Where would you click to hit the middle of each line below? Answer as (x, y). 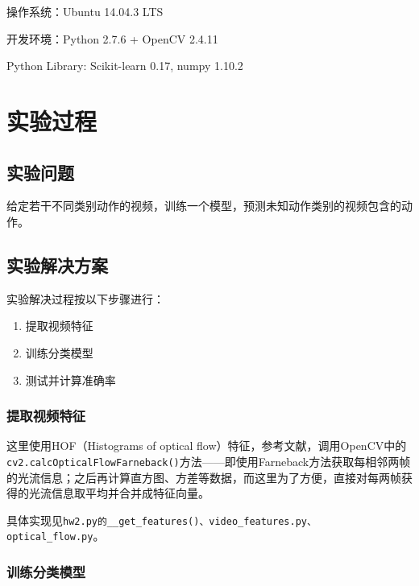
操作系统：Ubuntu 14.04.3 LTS (85, 11)
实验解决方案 (57, 264)
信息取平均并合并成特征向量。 (130, 493)
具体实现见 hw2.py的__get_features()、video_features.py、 (162, 520)
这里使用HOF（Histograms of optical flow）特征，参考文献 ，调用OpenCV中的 (207, 446)
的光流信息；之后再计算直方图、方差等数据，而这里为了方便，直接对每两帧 (204, 477)
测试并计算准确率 (71, 380)
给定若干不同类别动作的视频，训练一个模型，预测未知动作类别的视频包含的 (204, 206)
